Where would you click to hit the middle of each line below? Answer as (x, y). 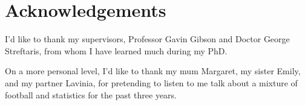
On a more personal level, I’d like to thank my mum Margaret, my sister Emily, (153, 71)
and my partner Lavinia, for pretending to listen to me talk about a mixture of (151, 82)
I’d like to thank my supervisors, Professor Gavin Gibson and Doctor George (147, 39)
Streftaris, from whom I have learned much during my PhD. (116, 50)
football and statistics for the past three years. (91, 94)
